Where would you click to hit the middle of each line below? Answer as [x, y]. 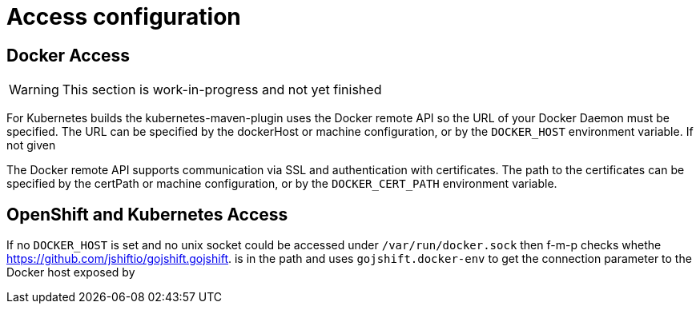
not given [31, 145]
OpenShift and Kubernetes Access [147, 214]
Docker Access [68, 55]
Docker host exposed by [71, 272]
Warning [34, 90]
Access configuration [124, 17]
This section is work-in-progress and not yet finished [222, 90]
